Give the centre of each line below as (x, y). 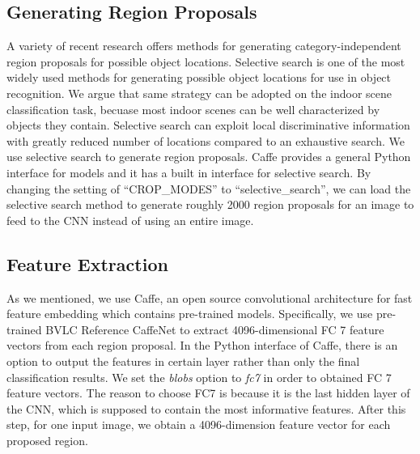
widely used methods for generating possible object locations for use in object (199, 77)
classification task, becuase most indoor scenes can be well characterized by (193, 109)
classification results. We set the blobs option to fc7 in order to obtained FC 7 (199, 377)
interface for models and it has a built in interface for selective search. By (189, 172)
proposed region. (47, 440)
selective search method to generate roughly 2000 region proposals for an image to (210, 204)
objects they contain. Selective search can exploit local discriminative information (208, 125)
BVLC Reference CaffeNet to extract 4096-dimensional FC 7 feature (215, 329)
